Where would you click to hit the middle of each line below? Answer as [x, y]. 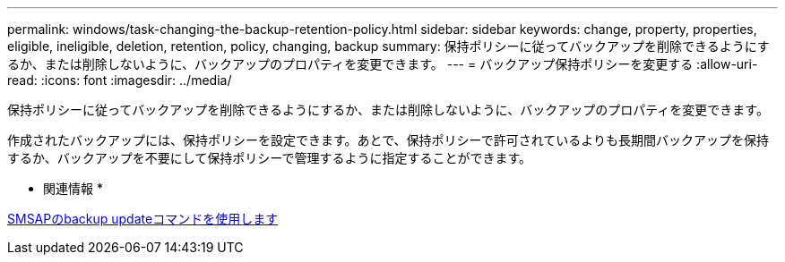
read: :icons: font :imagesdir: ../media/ [120, 80]
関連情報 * [73, 188]
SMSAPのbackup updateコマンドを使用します [143, 219]
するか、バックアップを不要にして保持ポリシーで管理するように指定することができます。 [270, 158]
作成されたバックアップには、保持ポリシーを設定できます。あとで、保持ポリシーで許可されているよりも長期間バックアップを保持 [388, 140]
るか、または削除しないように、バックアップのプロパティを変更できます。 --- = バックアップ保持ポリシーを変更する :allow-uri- [383, 64]
